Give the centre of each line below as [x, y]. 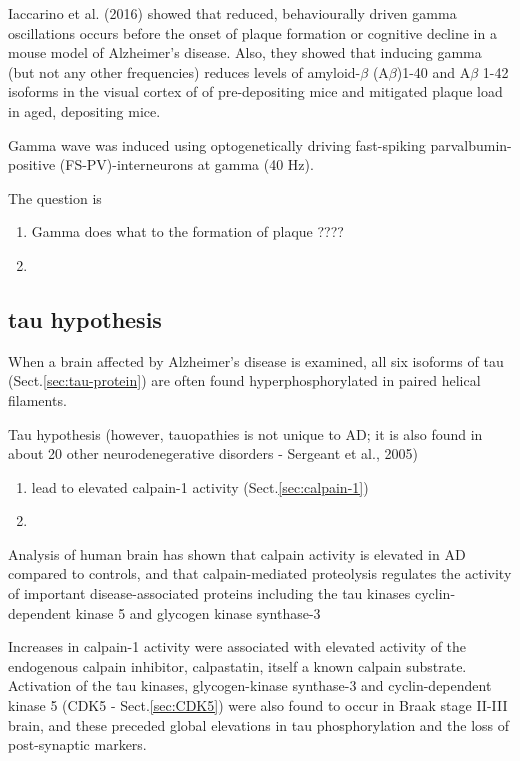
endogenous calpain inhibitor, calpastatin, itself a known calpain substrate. [237, 665]
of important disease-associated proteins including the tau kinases [209, 593]
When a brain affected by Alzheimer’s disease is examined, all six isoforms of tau [256, 360]
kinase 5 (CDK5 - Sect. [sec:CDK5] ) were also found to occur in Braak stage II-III [258, 705]
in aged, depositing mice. [84, 110]
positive [32, 164]
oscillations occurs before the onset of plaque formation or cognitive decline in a [252, 32]
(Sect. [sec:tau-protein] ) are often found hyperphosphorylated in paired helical [244, 380]
